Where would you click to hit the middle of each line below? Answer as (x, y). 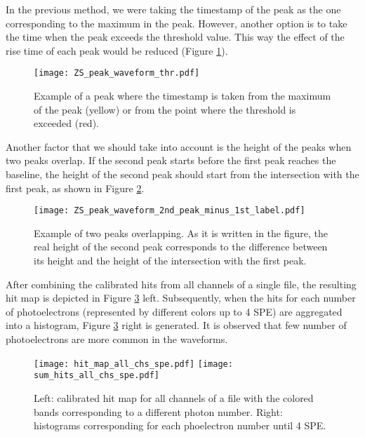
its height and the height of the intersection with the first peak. (170, 261)
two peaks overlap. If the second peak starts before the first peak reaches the (171, 160)
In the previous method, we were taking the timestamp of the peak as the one (173, 9)
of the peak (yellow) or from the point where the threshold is (165, 109)
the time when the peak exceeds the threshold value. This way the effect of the (175, 37)
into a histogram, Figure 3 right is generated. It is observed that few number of (176, 325)
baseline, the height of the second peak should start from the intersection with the (182, 174)
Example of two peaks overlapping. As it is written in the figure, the (181, 233)
